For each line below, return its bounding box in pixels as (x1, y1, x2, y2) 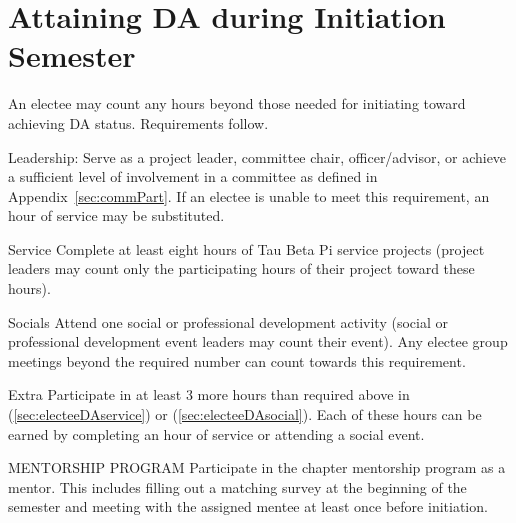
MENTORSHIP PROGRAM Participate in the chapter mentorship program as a (8, 457, 506, 478)
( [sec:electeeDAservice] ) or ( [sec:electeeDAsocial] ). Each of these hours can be (8, 404, 482, 425)
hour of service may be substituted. (8, 205, 225, 226)
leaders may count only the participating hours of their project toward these (8, 258, 475, 279)
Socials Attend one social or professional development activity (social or (8, 311, 448, 332)
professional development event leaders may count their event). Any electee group (8, 331, 508, 352)
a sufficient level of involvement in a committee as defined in (8, 166, 378, 187)
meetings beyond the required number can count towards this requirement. (8, 350, 466, 371)
